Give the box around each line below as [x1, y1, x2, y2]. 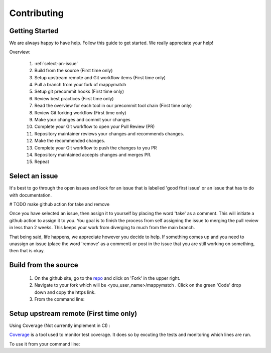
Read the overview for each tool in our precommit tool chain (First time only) [34, 103, 192, 109]
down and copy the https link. [34, 289, 96, 295]
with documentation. [9, 192, 52, 198]
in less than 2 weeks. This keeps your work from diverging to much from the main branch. [9, 225, 195, 231]
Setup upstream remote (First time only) [9, 309, 138, 318]
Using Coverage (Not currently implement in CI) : [9, 322, 110, 328]
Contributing [9, 8, 64, 19]
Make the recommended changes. [34, 138, 105, 144]
